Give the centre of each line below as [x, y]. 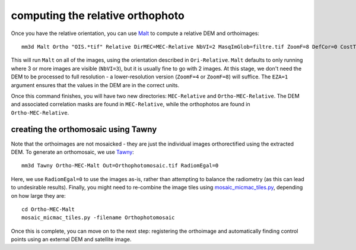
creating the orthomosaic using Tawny [84, 130]
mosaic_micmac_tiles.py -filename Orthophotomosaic [98, 218]
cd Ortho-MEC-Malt [48, 209]
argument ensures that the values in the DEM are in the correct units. [95, 85]
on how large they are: [39, 195]
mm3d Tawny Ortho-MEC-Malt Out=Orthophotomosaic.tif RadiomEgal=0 [120, 166]
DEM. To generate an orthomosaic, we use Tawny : [73, 152]
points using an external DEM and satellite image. [71, 239]
